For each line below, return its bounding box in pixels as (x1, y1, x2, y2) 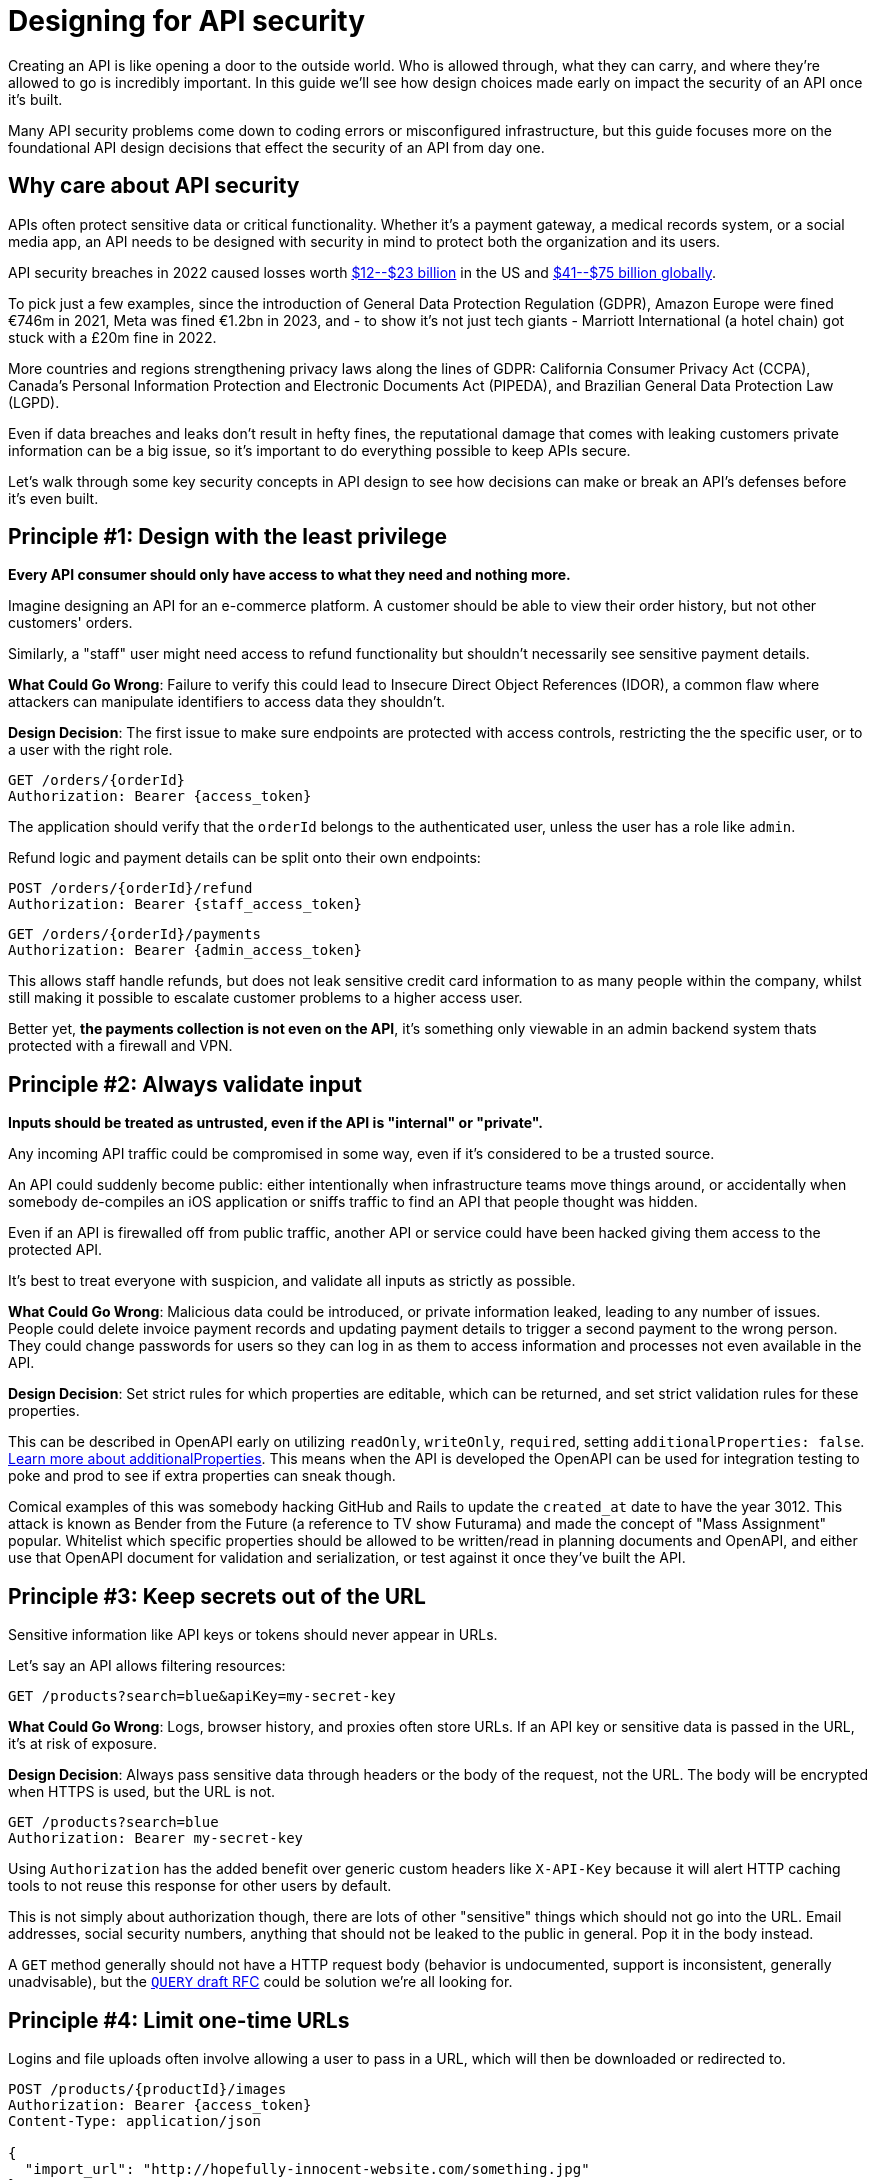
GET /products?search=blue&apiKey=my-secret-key (8, 1688, 396, 1705)
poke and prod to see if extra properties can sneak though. (8, 1467, 396, 1485)
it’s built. (8, 90, 63, 108)
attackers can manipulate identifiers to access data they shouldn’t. (8, 693, 446, 711)
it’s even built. (8, 489, 99, 507)
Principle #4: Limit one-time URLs (8, 2007, 350, 2033)
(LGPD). (8, 393, 60, 411)
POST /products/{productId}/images (8, 2080, 287, 2097)
